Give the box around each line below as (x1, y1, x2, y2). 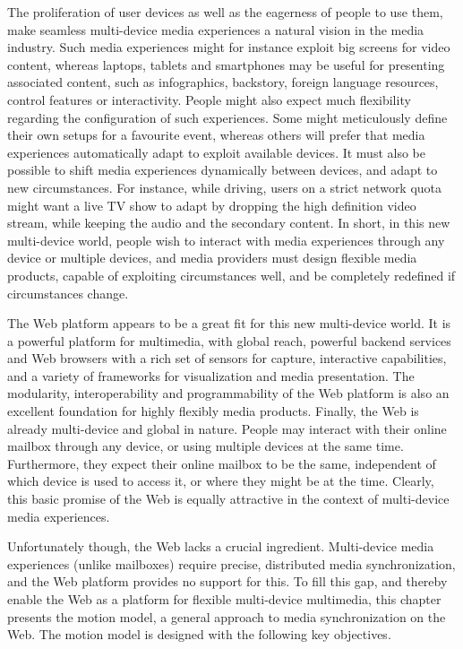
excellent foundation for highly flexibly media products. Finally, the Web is (7, 402, 419, 420)
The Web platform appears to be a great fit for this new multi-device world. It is (7, 314, 451, 333)
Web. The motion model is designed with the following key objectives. (7, 625, 391, 644)
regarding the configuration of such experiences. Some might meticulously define (7, 108, 448, 126)
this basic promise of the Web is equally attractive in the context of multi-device (7, 489, 450, 508)
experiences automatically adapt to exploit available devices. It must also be (7, 143, 425, 161)
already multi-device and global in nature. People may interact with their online (7, 419, 447, 437)
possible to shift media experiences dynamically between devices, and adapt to (7, 160, 438, 179)
